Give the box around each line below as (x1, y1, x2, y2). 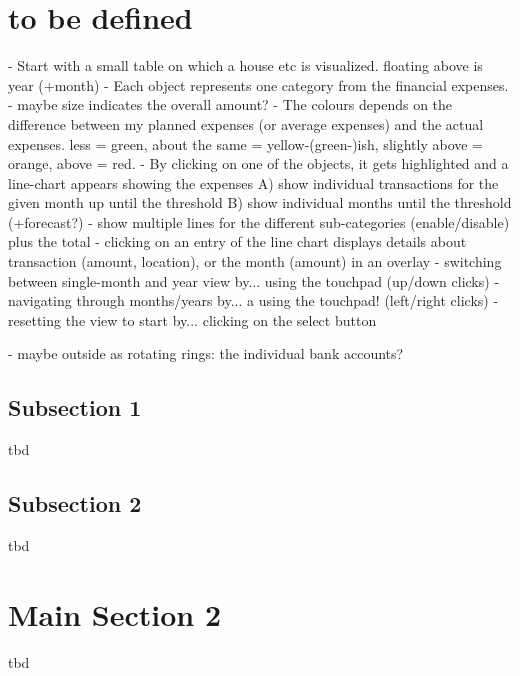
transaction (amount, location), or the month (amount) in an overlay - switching (8, 251, 502, 272)
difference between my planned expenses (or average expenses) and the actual (8, 113, 484, 134)
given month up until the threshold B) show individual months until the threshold (8, 192, 512, 213)
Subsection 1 (8, 392, 142, 423)
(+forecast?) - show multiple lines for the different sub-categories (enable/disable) (8, 211, 510, 232)
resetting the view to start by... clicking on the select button (8, 309, 377, 330)
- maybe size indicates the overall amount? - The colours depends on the (8, 94, 453, 115)
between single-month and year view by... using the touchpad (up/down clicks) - (8, 270, 500, 291)
